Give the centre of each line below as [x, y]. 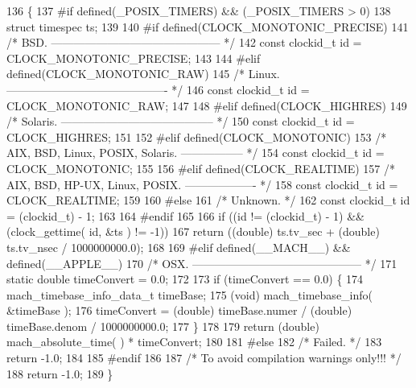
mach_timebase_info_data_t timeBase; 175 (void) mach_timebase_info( [190, 294]
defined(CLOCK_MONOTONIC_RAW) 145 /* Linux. [143, 74]
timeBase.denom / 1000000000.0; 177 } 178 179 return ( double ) [163, 326]
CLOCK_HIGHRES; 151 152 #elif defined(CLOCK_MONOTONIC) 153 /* [197, 136]
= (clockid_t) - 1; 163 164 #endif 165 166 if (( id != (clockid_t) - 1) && [185, 215]
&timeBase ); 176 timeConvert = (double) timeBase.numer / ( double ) [179, 310]
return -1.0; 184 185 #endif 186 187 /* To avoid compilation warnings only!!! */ [204, 358]
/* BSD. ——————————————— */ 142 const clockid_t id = [184, 42]
